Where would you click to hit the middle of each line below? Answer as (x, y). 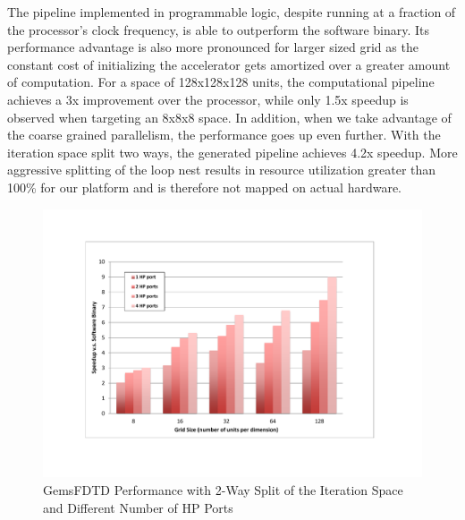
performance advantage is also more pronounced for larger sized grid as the (213, 47)
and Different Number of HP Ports (138, 507)
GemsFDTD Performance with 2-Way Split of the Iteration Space (223, 489)
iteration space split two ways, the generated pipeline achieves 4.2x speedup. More (232, 152)
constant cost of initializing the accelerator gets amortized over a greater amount (229, 64)
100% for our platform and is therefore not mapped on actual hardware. (204, 187)
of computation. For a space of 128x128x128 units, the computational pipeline (221, 82)
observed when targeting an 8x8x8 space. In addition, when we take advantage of (229, 117)
